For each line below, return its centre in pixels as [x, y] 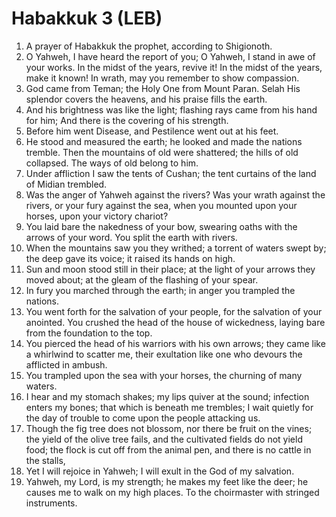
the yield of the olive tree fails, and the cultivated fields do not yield [164, 439]
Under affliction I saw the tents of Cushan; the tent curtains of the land [171, 173]
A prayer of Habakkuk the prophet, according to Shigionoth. [149, 46]
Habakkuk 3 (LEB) [87, 18]
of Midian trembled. [66, 184]
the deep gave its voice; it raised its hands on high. [130, 258]
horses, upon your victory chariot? [97, 216]
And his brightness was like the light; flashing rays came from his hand [171, 109]
